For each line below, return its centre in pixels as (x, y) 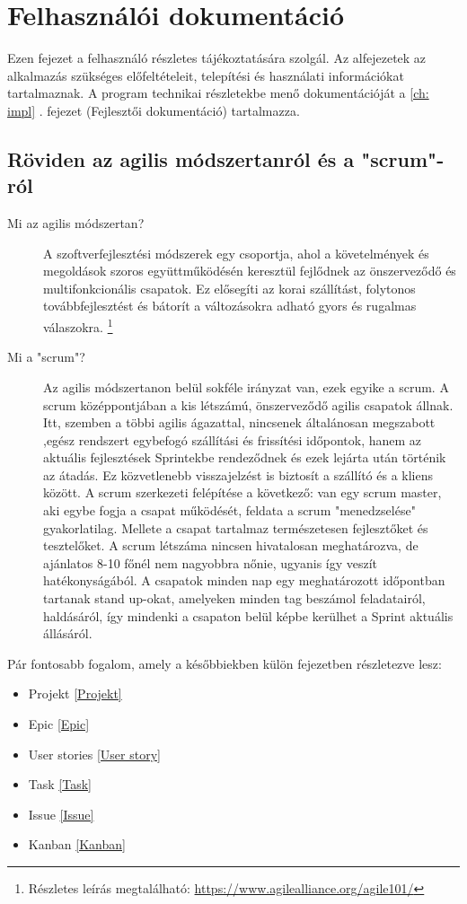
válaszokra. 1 (78, 325)
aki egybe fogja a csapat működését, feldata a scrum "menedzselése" (229, 510)
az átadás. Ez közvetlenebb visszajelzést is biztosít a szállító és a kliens (238, 474)
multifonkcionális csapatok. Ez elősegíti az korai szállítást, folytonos (229, 288)
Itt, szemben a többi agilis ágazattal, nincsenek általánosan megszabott (239, 422)
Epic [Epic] (59, 724)
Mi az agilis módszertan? (76, 223)
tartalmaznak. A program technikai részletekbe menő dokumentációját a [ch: (218, 93)
